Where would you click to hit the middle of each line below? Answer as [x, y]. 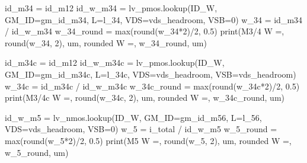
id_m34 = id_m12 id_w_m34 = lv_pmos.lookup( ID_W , [111, 8]
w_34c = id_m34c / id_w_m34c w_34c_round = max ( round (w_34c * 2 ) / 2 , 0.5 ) [152, 86]
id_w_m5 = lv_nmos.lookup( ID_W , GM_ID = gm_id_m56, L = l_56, [133, 117]
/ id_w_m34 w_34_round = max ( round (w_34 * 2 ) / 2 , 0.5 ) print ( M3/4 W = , [145, 31]
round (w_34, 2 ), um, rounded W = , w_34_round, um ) [106, 42]
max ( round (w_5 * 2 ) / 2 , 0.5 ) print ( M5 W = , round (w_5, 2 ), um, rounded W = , [148, 140]
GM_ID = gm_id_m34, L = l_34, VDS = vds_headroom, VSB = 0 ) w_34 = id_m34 [154, 19]
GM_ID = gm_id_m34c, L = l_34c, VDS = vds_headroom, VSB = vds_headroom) [151, 74]
